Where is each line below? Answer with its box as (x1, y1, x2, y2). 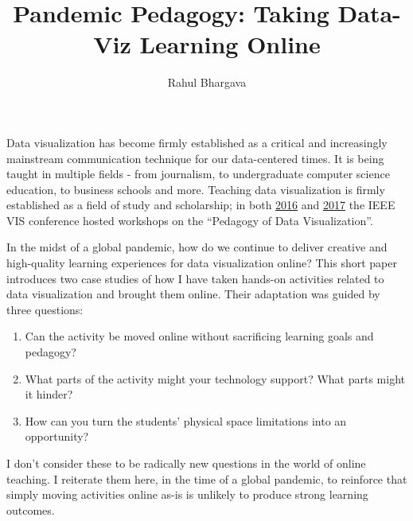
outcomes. (6, 501, 55, 518)
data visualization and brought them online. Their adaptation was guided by (6, 286, 380, 302)
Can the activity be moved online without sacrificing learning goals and (25, 328, 374, 344)
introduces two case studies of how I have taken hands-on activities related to (6, 270, 384, 286)
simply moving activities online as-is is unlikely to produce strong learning (6, 486, 368, 503)
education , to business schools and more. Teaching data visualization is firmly (6, 181, 385, 197)
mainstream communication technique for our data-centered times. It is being (6, 150, 384, 166)
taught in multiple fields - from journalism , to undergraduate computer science (6, 165, 390, 182)
